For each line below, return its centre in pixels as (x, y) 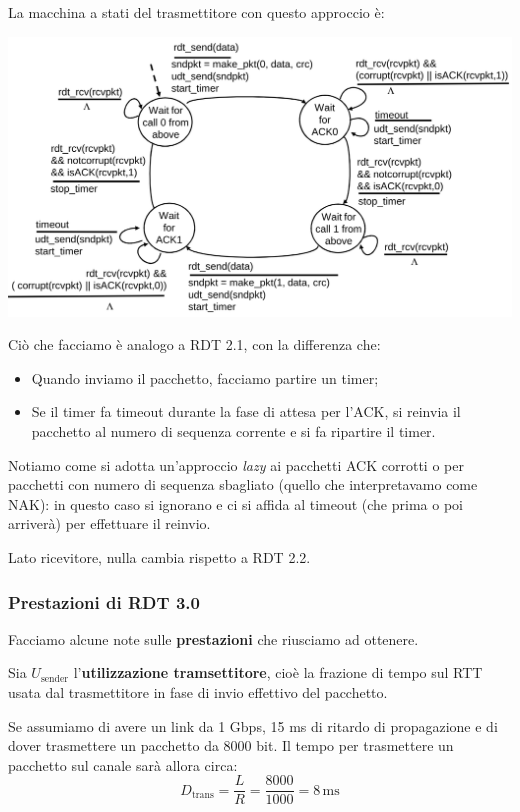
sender (54, 678)
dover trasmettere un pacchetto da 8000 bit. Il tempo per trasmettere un (231, 745)
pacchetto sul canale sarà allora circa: (123, 764)
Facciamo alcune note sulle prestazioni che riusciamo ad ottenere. (213, 638)
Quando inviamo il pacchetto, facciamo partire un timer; (205, 377)
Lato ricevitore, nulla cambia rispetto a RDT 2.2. (159, 556)
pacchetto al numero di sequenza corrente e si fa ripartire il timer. (233, 431)
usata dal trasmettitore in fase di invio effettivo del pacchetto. (198, 691)
